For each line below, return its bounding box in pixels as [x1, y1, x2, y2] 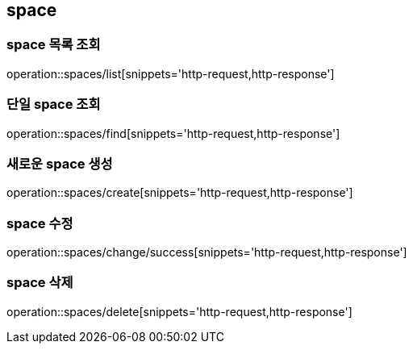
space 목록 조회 [6, 36, 101, 53]
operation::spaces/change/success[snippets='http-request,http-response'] [6, 245, 407, 260]
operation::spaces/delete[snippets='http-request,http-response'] [6, 304, 353, 319]
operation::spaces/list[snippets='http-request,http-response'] [6, 66, 335, 81]
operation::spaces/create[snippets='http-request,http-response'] [6, 185, 353, 200]
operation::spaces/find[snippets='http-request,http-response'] [6, 126, 340, 140]
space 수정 [6, 215, 73, 231]
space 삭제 [6, 274, 73, 291]
